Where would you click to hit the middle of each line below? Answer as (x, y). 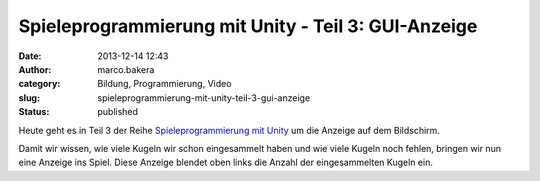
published (118, 112)
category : (39, 84)
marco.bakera (126, 69)
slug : (29, 97)
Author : (35, 69)
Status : (34, 112)
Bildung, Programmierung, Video (164, 84)
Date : (30, 56)
